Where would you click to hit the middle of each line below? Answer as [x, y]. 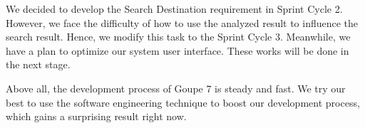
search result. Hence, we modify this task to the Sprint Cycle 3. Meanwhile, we [178, 37]
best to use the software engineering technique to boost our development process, [183, 102]
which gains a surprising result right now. [96, 116]
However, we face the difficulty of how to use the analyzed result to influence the [182, 22]
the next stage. [38, 64]
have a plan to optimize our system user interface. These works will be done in [178, 50]
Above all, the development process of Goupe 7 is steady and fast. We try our [176, 88]
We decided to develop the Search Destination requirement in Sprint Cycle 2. [174, 9]
